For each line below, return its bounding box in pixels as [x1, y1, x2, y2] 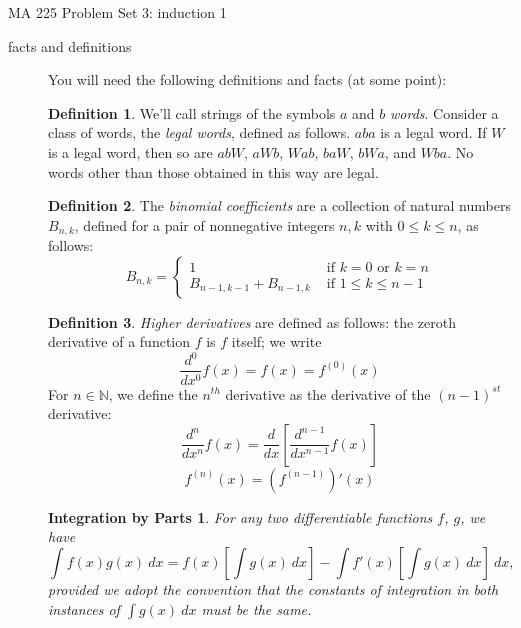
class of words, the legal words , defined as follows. [48, 122, 351, 143]
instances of [48, 598, 120, 619]
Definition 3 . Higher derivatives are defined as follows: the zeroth [48, 311, 456, 332]
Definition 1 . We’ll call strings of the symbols [48, 102, 336, 123]
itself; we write [231, 331, 322, 352]
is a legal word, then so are [48, 141, 213, 162]
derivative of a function [48, 331, 191, 352]
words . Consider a [390, 102, 499, 123]
